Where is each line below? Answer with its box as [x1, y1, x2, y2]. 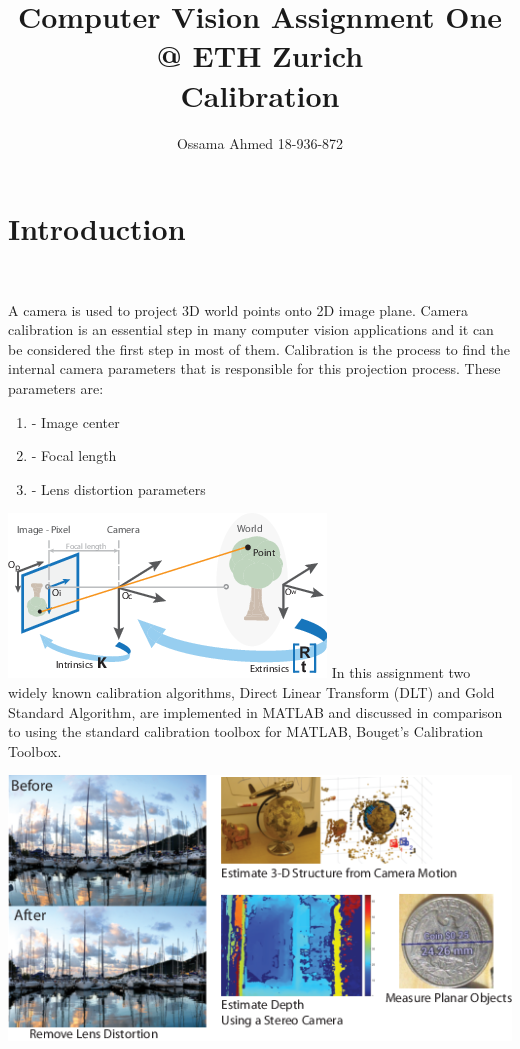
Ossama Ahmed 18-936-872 [176, 132, 344, 153]
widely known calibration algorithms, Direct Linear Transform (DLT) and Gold [8, 681, 495, 702]
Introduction [8, 208, 186, 249]
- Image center [31, 411, 120, 432]
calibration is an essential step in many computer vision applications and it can [8, 319, 494, 340]
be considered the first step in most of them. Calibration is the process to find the [8, 338, 510, 359]
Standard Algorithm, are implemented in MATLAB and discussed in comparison [8, 701, 503, 722]
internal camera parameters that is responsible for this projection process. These [8, 358, 501, 379]
